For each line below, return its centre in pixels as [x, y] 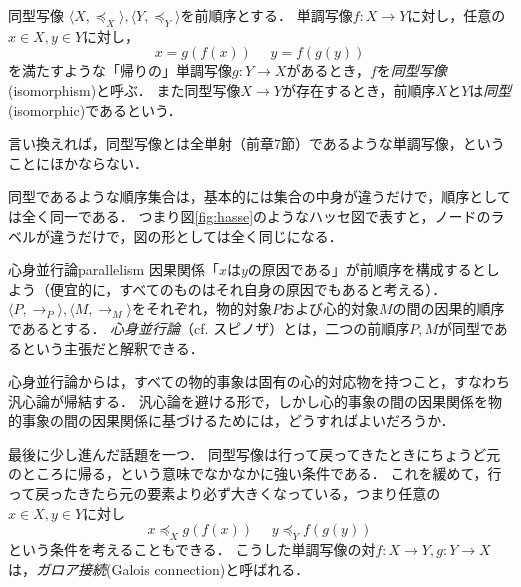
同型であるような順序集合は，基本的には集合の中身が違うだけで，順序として [259, 196]
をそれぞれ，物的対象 [201, 308]
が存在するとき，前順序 [358, 89]
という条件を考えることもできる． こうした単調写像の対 [192, 549]
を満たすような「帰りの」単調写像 [120, 70]
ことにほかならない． [78, 162]
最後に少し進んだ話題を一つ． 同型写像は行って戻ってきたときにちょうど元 [254, 453]
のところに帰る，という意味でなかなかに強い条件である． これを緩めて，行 [255, 473]
